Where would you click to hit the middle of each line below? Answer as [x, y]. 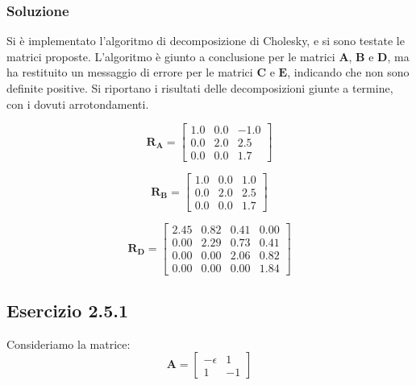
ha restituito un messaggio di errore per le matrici [130, 72]
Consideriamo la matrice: [69, 344]
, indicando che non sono [348, 72]
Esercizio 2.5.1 [68, 310]
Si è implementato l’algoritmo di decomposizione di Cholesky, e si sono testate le [206, 41]
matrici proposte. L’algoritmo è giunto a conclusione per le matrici [171, 56]
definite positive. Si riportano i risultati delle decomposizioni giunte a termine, [200, 88]
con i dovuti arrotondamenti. [78, 103]
